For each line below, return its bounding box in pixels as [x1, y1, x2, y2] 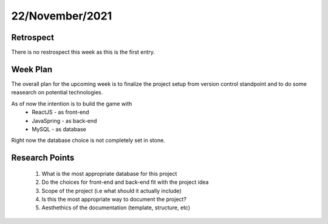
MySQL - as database [32, 125, 86, 133]
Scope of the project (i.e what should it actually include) [41, 187, 182, 194]
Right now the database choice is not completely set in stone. [11, 137, 165, 144]
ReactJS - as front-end [32, 108, 89, 116]
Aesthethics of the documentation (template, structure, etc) [41, 204, 191, 211]
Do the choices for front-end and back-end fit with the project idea [41, 178, 209, 186]
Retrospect [11, 32, 55, 43]
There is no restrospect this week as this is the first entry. [11, 49, 155, 56]
